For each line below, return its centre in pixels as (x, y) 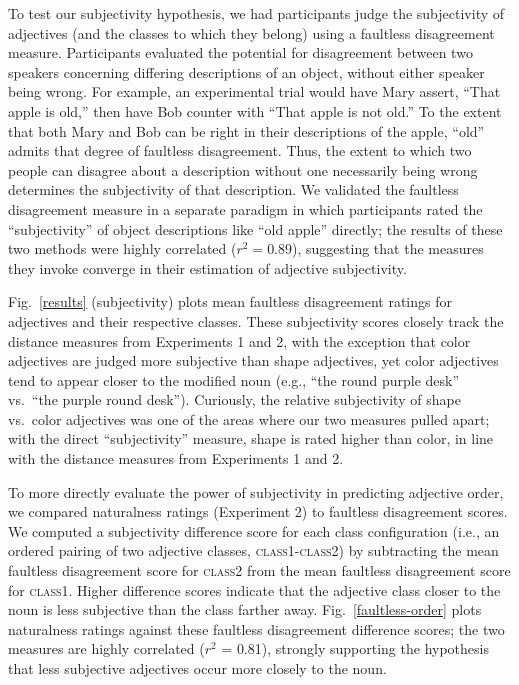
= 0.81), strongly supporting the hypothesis (355, 648)
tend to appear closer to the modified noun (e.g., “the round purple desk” (234, 379)
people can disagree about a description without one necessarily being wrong (243, 169)
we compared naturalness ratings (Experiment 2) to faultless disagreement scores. (258, 511)
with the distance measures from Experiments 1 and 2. (176, 458)
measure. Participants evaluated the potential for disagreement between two (240, 52)
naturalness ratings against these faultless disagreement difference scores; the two (256, 628)
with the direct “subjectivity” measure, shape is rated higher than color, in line (251, 438)
